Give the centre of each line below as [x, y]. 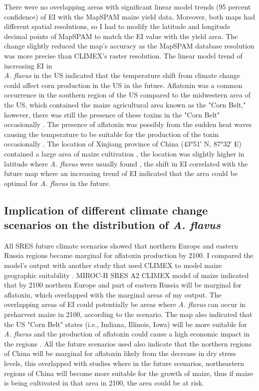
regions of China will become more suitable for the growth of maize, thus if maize [129, 373]
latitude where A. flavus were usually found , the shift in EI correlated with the [126, 163]
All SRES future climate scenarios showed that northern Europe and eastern [121, 245]
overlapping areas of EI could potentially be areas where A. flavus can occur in [125, 304]
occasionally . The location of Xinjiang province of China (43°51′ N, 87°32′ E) [123, 144]
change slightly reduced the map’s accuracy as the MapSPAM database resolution [129, 46]
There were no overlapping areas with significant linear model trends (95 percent [128, 6]
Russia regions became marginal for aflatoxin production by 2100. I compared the [129, 255]
